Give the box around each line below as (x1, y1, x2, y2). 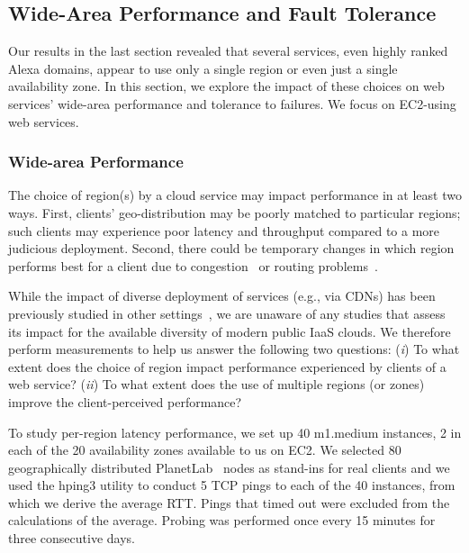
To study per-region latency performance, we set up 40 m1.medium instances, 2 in (8, 422, 462, 441)
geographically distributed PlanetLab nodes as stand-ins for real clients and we (8, 458, 450, 476)
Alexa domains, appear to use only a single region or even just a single (8, 59, 398, 77)
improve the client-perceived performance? (8, 392, 242, 411)
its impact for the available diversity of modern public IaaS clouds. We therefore (8, 322, 451, 340)
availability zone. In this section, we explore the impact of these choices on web (8, 77, 445, 95)
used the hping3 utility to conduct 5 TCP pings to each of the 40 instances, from (8, 476, 455, 494)
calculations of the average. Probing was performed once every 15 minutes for (8, 511, 436, 530)
